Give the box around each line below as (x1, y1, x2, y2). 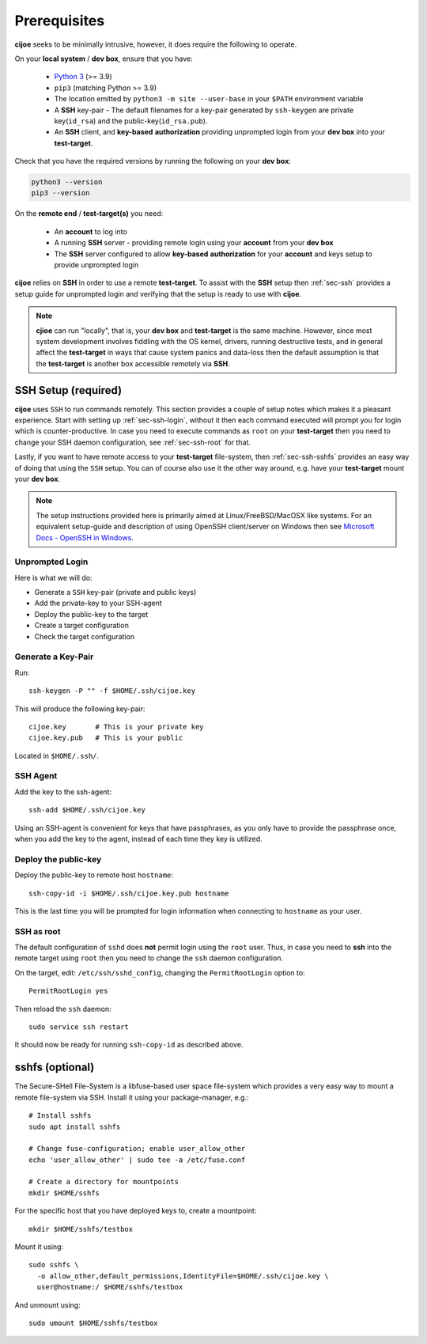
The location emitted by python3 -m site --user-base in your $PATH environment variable (54, 94, 364, 104)
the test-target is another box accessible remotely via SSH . (36, 358, 231, 368)
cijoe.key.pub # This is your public (28, 733, 183, 743)
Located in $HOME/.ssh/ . (14, 751, 99, 760)
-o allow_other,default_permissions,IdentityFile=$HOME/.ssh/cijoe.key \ (36, 1271, 329, 1281)
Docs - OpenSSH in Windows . (36, 532, 134, 542)
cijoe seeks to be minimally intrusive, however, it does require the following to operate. (14, 40, 297, 49)
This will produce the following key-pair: (14, 704, 145, 714)
